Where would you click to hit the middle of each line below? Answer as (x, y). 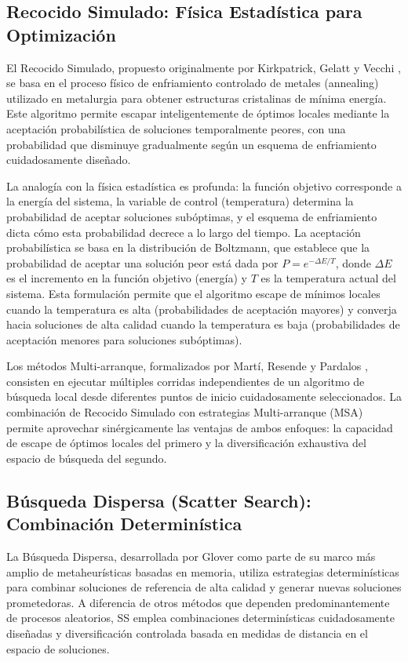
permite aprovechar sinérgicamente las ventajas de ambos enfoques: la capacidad (200, 427)
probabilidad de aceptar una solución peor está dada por (142, 262)
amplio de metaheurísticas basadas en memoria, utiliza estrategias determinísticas (203, 571)
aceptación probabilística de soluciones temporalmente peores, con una (176, 128)
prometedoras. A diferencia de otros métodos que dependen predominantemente (198, 602)
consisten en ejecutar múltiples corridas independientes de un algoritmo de (186, 381)
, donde (353, 262)
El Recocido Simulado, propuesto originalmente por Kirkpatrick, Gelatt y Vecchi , (204, 67)
